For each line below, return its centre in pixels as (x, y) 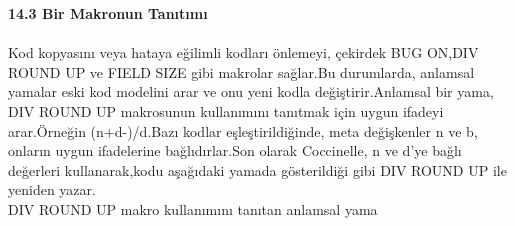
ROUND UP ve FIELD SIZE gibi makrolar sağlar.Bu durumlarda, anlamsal (241, 71)
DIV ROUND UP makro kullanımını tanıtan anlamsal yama (193, 208)
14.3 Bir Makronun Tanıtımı (108, 13)
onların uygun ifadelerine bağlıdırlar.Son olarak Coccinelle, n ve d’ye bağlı (235, 150)
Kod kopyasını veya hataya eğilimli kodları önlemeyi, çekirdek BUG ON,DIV (243, 52)
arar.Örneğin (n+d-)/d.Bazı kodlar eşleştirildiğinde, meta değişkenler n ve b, (243, 130)
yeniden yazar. (52, 189)
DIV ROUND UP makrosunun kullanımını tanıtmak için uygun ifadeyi (226, 110)
